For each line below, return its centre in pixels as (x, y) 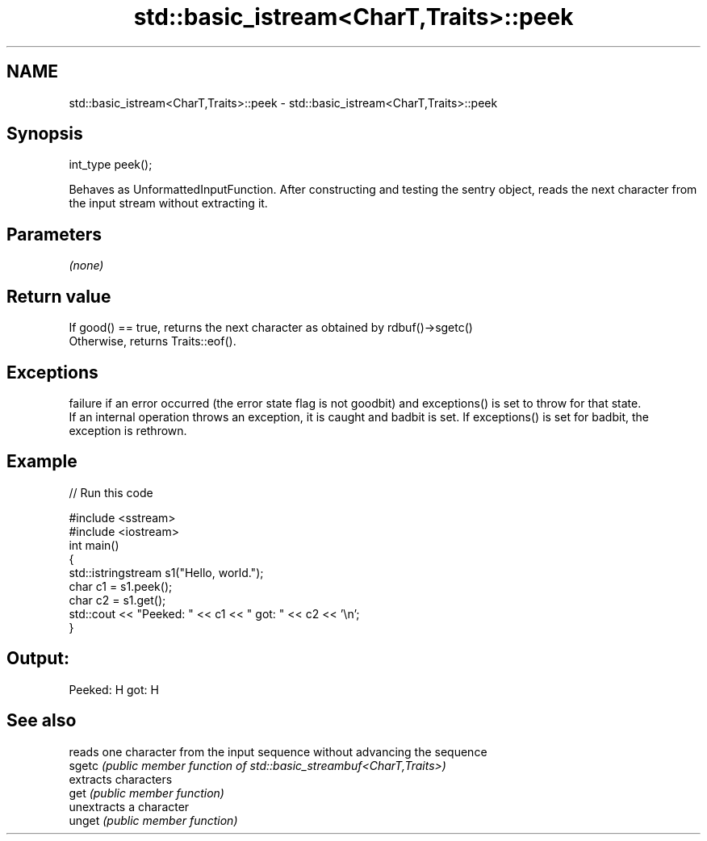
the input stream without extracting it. (168, 203)
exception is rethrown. (128, 430)
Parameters (54, 234)
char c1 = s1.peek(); (121, 586)
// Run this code (111, 492)
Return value (59, 296)
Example (42, 462)
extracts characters (121, 779)
